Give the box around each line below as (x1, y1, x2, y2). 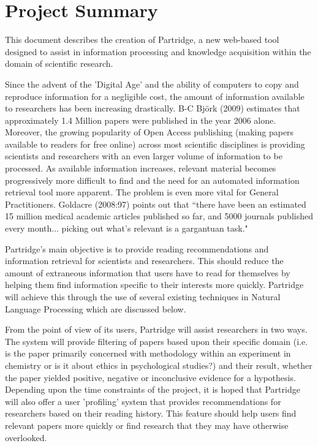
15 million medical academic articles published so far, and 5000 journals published (5, 210, 313, 222)
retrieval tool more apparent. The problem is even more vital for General (5, 186, 279, 198)
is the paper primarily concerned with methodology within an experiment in (5, 347, 291, 360)
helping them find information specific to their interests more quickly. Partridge (5, 278, 304, 291)
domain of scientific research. (5, 57, 113, 70)
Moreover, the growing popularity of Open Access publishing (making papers (5, 126, 294, 138)
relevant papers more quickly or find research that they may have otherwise (5, 418, 289, 431)
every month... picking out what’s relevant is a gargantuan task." (5, 222, 248, 235)
